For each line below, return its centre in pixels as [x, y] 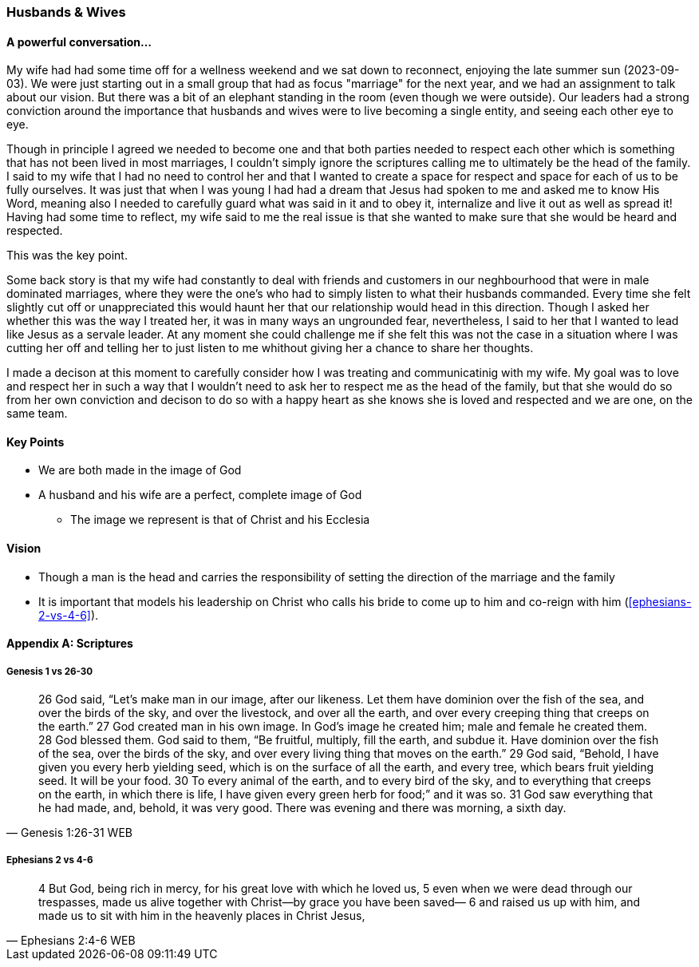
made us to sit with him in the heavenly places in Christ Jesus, [202, 915]
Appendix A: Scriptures [70, 644]
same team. [37, 414]
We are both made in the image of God [140, 470]
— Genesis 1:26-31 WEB [69, 833]
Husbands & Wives [66, 12]
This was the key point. [67, 256]
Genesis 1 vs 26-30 [50, 671]
